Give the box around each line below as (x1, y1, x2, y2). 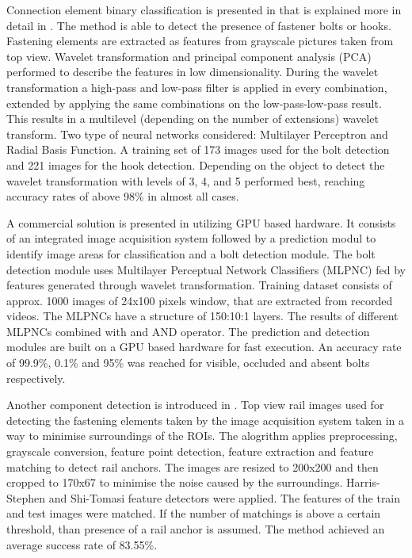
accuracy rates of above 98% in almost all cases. (6, 188, 239, 204)
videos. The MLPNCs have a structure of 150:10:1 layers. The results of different (6, 308, 399, 324)
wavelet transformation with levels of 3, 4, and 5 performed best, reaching (6, 172, 365, 189)
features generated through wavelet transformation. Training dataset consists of (6, 277, 392, 293)
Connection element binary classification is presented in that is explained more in (6, 2, 402, 17)
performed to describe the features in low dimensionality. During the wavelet (6, 63, 379, 80)
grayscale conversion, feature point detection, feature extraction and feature (6, 443, 374, 460)
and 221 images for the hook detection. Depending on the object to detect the (6, 156, 385, 173)
